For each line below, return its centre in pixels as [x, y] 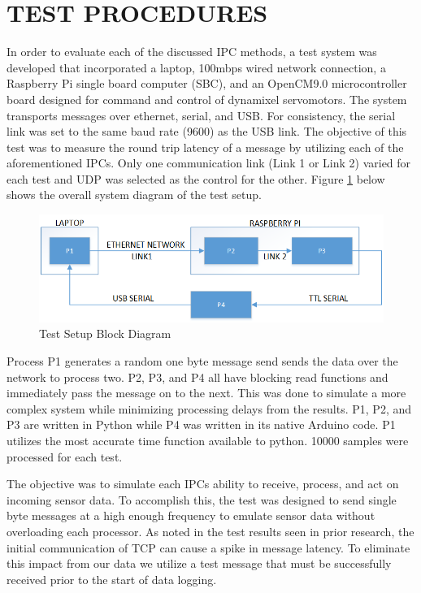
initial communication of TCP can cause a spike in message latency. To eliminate [208, 547]
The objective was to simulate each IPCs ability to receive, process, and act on [203, 484]
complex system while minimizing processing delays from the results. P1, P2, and [209, 408]
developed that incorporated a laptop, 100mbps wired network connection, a [196, 67]
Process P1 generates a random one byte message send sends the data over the [202, 361]
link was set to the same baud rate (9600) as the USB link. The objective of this [207, 131]
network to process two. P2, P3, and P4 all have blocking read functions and [197, 377]
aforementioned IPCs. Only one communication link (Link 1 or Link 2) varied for [209, 163]
